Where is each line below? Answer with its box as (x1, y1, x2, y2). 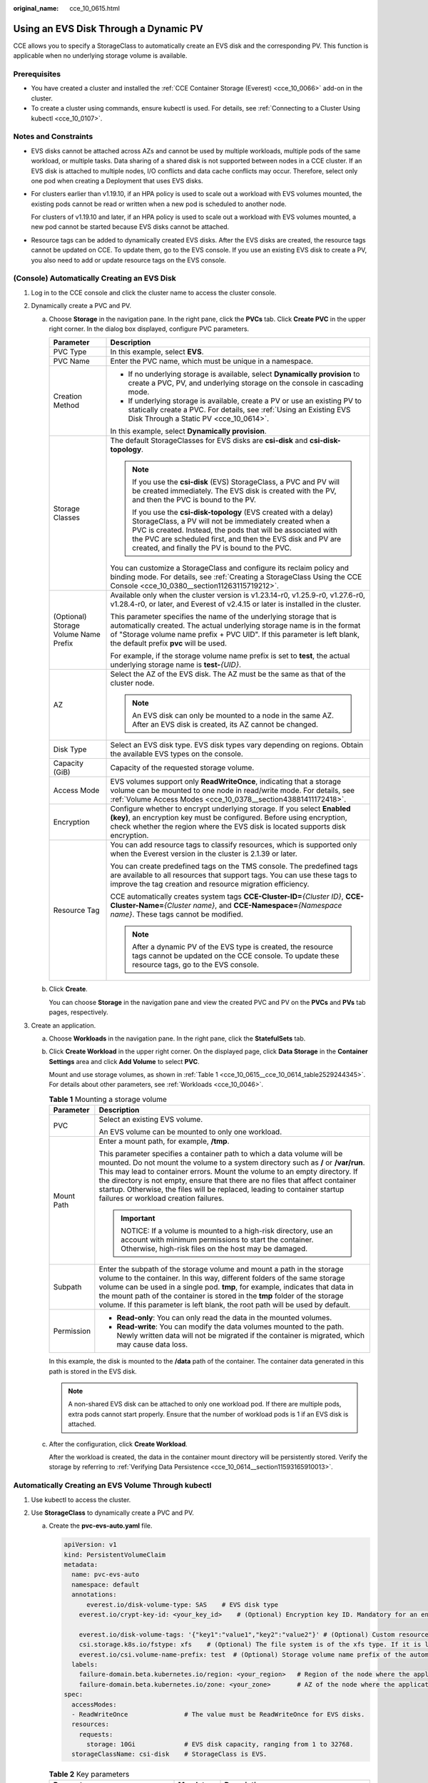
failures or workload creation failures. (98, 1193, 225, 1203)
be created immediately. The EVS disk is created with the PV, (132, 486, 337, 496)
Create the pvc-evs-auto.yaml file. (49, 1521, 153, 1530)
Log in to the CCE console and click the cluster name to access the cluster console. (31, 288, 277, 297)
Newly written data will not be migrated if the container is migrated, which (116, 1331, 365, 1341)
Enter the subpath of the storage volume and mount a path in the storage (98, 1265, 344, 1274)
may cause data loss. (116, 1339, 188, 1349)
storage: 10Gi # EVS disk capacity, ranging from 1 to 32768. (86, 1740, 354, 1749)
